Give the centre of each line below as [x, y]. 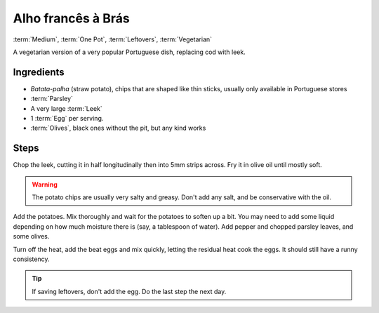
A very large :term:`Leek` [67, 108]
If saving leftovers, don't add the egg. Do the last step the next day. [129, 291]
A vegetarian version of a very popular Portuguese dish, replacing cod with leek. [129, 52]
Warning [45, 184]
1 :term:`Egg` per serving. [67, 119]
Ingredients [39, 72]
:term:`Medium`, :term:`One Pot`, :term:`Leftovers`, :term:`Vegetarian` [113, 39]
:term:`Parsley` [52, 99]
